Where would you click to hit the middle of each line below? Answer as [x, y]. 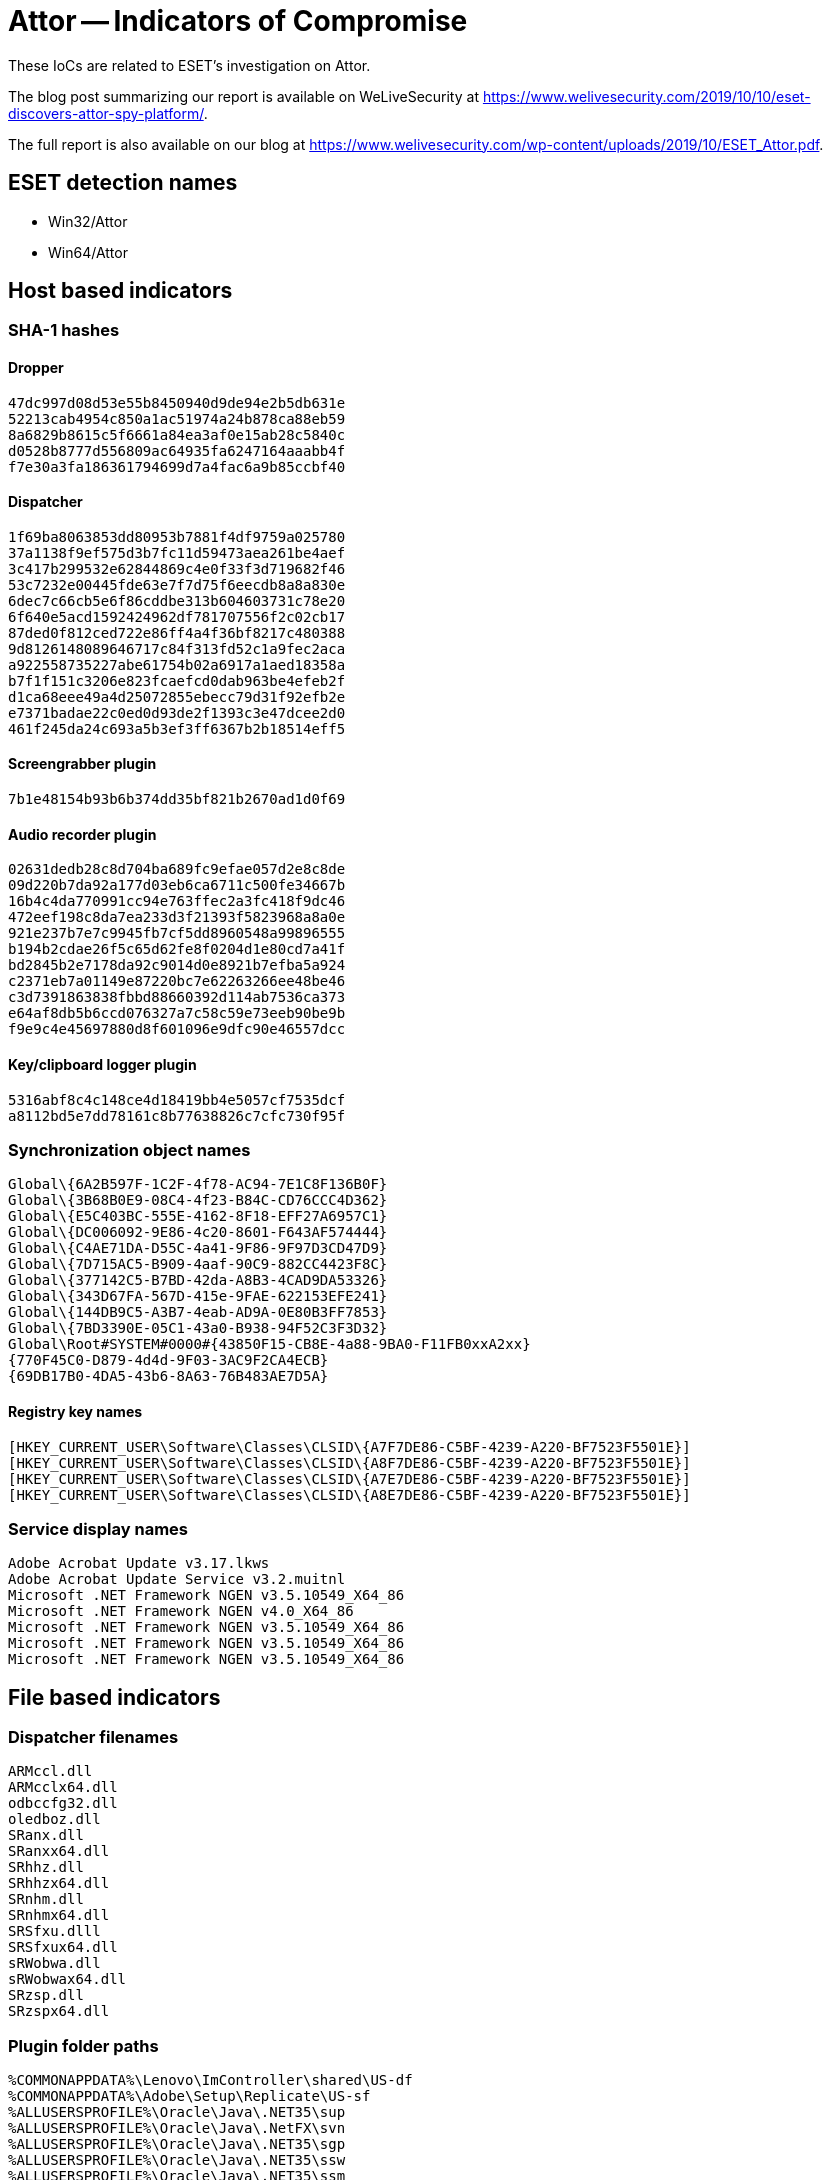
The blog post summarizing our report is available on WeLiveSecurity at [243, 96]
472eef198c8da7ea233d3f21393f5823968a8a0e [177, 917]
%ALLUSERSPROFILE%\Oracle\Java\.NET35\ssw [177, 2160]
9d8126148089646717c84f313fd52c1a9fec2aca [177, 648]
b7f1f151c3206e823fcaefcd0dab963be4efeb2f [177, 680]
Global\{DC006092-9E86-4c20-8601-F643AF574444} [198, 1232]
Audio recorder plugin [82, 834]
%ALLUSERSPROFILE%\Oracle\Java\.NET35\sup [177, 2112]
